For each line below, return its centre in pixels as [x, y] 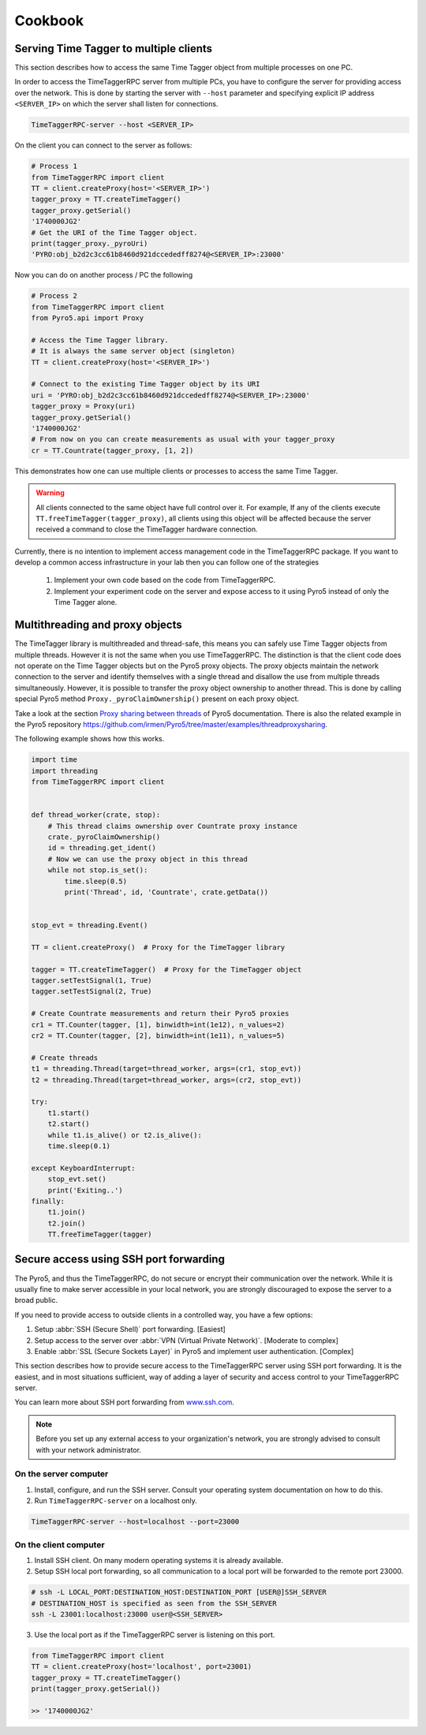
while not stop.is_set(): [98, 870]
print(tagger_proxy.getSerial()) [96, 1689]
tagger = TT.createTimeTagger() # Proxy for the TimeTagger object [166, 969]
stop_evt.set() [77, 1179]
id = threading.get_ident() [102, 848]
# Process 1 [54, 166]
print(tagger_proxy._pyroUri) [90, 243]
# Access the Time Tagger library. [100, 340]
